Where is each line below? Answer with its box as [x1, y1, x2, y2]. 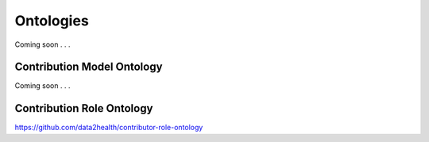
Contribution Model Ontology [14, 60, 163, 74]
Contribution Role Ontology [14, 102, 153, 115]
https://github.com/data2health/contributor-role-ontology [14, 123, 203, 132]
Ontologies [14, 12, 89, 29]
